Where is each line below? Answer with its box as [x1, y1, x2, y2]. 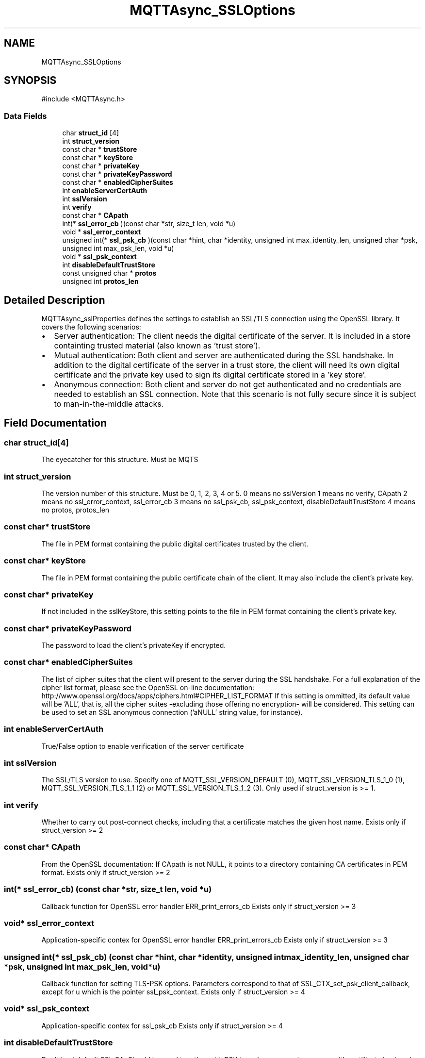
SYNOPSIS [4, 74, 57, 87]
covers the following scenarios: [41, 323, 141, 331]
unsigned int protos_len [62, 277, 139, 286]
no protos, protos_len [41, 506, 110, 514]
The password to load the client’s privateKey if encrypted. [41, 641, 226, 649]
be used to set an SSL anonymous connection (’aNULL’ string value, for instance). [41, 708, 303, 716]
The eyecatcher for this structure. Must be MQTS [41, 455, 198, 464]
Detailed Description [4, 294, 105, 306]
